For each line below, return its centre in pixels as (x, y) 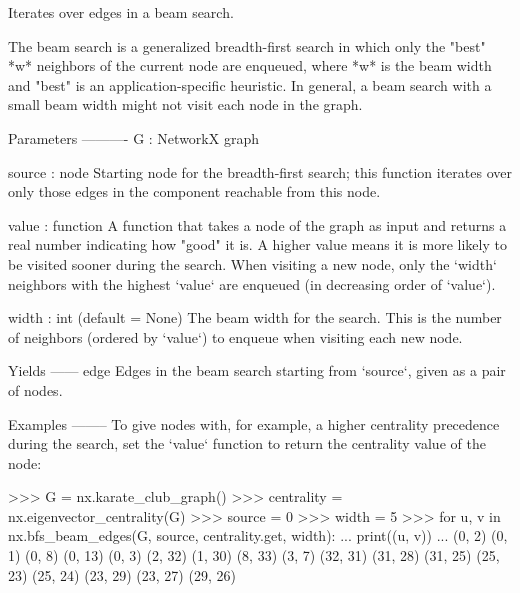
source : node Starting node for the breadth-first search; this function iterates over (260, 171)
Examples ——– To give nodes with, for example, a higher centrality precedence (254, 423)
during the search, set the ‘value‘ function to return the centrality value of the (247, 443)
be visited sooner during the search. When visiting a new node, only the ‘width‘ (252, 263)
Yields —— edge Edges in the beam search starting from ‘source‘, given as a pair (257, 370)
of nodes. (35, 389)
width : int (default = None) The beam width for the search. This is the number (255, 317)
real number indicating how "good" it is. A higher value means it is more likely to (257, 244)
